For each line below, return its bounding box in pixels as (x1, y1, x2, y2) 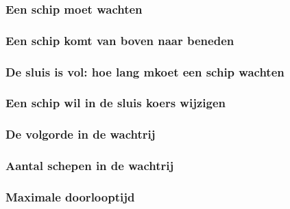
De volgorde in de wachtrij (5, 126, 156, 143)
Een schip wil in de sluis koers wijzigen (5, 94, 226, 111)
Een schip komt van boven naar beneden (5, 31, 234, 48)
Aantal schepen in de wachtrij (5, 157, 174, 174)
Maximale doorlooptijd (5, 188, 135, 205)
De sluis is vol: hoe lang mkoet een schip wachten (5, 63, 285, 80)
